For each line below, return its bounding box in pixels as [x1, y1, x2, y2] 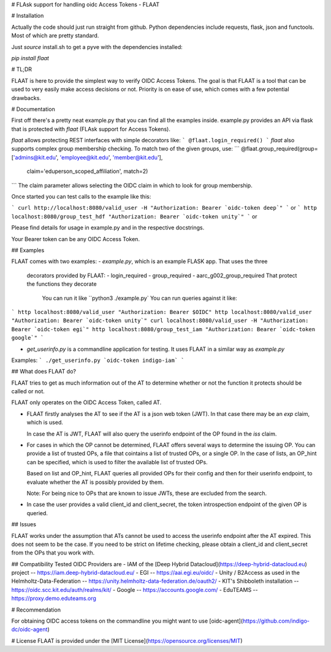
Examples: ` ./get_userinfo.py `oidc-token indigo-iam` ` [11, 356, 185, 364]
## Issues [11, 521, 37, 528]
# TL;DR [11, 66, 32, 73]
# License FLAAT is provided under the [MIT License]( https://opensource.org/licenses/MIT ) [11, 637, 243, 644]
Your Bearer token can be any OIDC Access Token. [11, 235, 140, 242]
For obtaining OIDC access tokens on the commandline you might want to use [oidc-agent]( [11, 617, 243, 625]
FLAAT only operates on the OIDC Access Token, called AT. [11, 399, 162, 406]
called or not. [11, 388, 45, 395]
